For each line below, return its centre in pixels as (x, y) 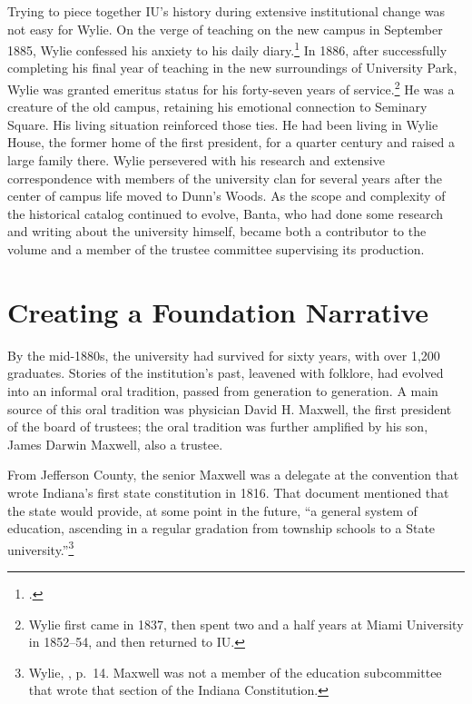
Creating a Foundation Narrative (218, 311)
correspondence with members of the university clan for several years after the (225, 178)
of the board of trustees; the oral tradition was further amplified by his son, (218, 426)
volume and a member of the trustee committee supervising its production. (216, 249)
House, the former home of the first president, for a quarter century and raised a (231, 142)
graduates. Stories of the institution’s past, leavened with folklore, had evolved (226, 373)
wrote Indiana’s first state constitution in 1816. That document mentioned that (228, 492)
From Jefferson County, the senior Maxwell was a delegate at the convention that (233, 475)
